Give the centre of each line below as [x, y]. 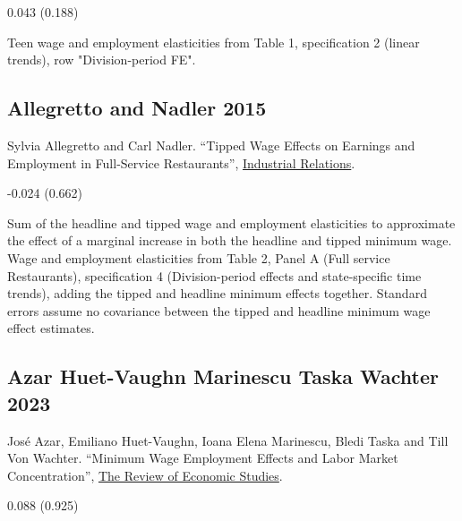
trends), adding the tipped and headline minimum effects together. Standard [217, 293]
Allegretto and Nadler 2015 [137, 108]
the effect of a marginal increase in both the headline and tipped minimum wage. [230, 240]
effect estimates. [51, 328]
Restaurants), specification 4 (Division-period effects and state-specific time [214, 275]
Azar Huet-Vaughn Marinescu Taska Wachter [223, 376]
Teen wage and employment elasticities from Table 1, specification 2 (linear [214, 42]
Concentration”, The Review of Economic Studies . [145, 475]
